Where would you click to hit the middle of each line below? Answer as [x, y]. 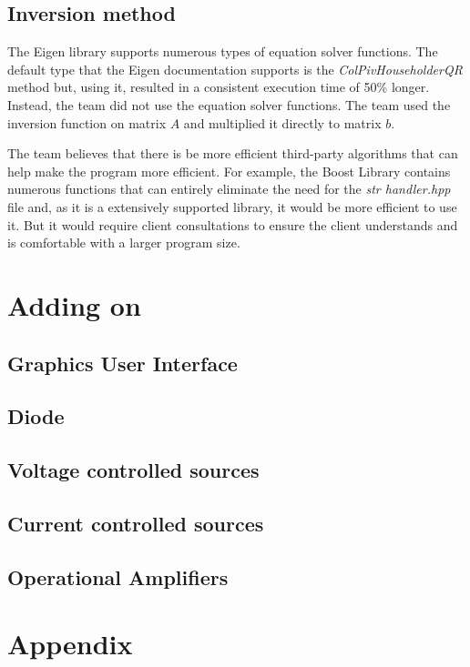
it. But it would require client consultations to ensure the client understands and [233, 224]
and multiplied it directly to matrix [282, 122]
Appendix [70, 644]
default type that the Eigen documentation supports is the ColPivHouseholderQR [235, 69]
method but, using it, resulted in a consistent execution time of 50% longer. [219, 87]
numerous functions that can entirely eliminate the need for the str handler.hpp [229, 189]
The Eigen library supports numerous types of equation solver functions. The [223, 51]
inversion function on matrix [87, 122]
